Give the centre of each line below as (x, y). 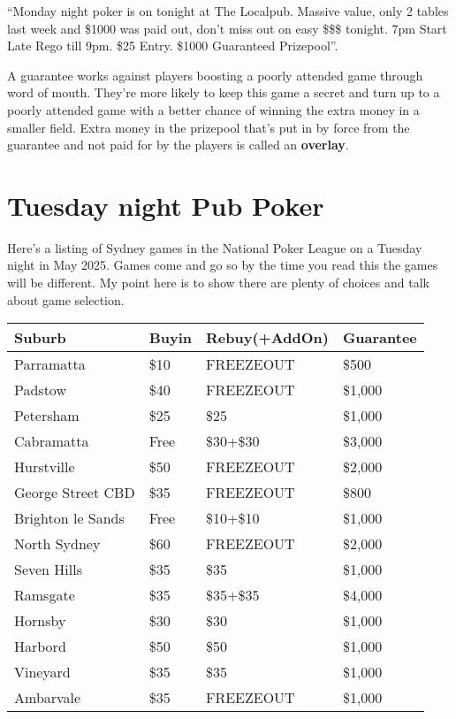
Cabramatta (52, 441)
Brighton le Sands (69, 518)
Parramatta (50, 364)
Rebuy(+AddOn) (267, 338)
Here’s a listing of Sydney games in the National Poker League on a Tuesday (215, 247)
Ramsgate (45, 595)
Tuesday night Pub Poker (166, 205)
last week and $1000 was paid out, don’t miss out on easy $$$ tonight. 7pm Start (227, 28)
